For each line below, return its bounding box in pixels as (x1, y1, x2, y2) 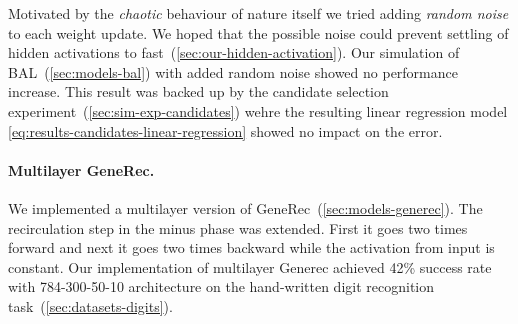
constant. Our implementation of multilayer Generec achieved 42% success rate (8, 256, 492, 277)
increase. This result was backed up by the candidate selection (8, 81, 389, 102)
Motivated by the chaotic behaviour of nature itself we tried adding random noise (8, 3, 509, 23)
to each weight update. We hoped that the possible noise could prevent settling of (8, 22, 509, 43)
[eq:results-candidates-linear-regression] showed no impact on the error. (8, 120, 443, 141)
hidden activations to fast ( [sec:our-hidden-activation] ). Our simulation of (8, 42, 460, 63)
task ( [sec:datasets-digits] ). (8, 295, 173, 316)
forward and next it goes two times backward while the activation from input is (8, 237, 495, 258)
